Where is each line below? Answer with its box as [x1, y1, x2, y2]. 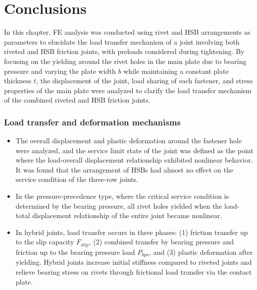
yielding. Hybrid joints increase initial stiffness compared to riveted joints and [15, 257, 252, 267]
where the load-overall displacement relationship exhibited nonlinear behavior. [15, 155, 253, 165]
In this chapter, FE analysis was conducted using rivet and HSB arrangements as [4, 27, 251, 37]
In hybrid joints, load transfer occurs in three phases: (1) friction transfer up [15, 227, 248, 237]
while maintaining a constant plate [123, 65, 229, 76]
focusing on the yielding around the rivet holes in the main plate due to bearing [4, 56, 247, 66]
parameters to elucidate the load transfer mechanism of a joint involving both [4, 36, 240, 47]
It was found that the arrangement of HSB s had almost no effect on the [15, 164, 233, 174]
